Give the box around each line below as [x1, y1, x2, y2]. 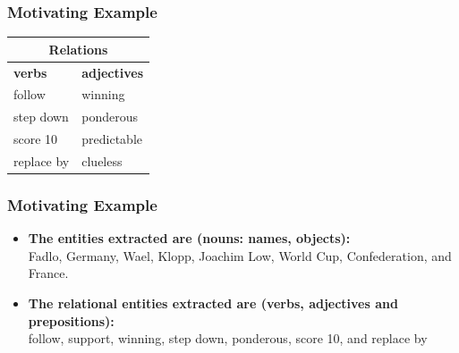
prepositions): [28, 311, 115, 330]
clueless [81, 151, 123, 170]
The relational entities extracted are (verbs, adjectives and [28, 294, 398, 313]
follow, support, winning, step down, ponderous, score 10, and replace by [28, 329, 428, 348]
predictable [81, 130, 142, 148]
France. [28, 264, 69, 282]
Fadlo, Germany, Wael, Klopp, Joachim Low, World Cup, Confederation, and [28, 246, 452, 265]
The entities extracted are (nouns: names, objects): [28, 229, 351, 248]
